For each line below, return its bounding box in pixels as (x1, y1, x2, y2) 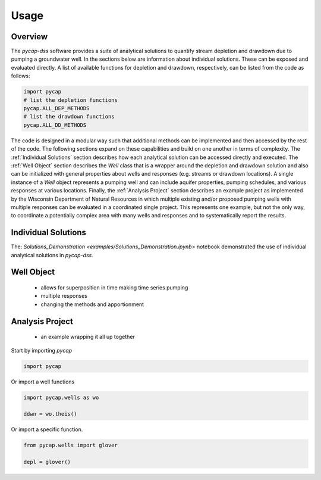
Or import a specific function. (11, 426, 83, 433)
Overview (11, 32, 48, 42)
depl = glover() (23, 459, 71, 466)
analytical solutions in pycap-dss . (11, 251, 93, 258)
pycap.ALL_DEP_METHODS (23, 105, 90, 111)
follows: (11, 72, 30, 80)
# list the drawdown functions (23, 113, 115, 120)
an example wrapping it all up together (40, 333, 135, 341)
